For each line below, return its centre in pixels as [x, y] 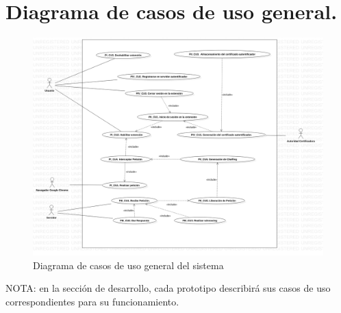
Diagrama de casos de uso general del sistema [128, 265]
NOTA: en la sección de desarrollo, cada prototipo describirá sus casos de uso [168, 288]
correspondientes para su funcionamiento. [92, 301]
